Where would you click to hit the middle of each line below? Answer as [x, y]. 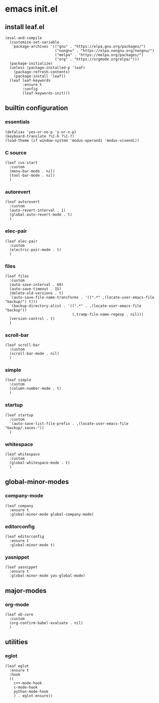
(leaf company [19, 506]
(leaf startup [19, 415]
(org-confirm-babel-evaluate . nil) [46, 623]
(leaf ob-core [19, 615]
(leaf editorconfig [25, 537]
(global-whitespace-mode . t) [40, 463]
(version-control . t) [32, 318]
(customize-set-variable [34, 42]
